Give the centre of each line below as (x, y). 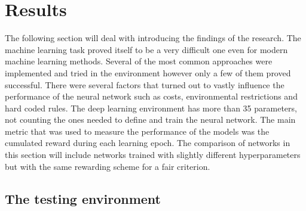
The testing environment (83, 198)
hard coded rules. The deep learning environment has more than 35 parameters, (151, 108)
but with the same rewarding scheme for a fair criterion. (108, 166)
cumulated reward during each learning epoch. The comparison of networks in (148, 143)
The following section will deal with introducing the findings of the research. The (153, 38)
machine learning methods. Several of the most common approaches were (139, 61)
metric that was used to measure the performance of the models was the (137, 131)
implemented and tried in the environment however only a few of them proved (148, 72)
